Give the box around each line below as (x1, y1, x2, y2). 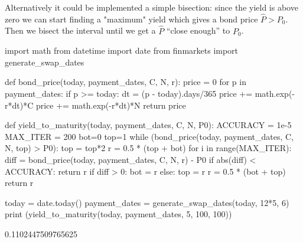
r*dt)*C (5, 99, 34, 111)
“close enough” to (166, 24, 230, 37)
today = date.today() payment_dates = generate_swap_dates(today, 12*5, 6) (5, 196, 289, 208)
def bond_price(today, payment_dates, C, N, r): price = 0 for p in (5, 76, 246, 88)
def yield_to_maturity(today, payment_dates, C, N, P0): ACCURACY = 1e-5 (5, 119, 292, 131)
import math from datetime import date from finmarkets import (5, 44, 239, 57)
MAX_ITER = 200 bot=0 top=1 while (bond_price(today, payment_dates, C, (5, 130, 294, 142)
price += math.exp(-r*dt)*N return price (35, 99, 186, 111)
